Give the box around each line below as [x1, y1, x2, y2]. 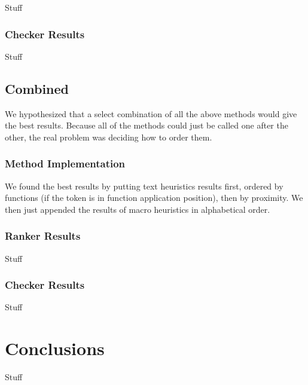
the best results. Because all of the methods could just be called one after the [5, 119, 288, 132]
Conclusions [5, 336, 105, 360]
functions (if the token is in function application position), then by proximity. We [5, 191, 303, 204]
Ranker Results [5, 228, 81, 243]
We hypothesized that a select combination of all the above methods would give [5, 107, 297, 120]
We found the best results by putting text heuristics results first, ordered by [5, 179, 283, 192]
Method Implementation [5, 156, 126, 171]
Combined [5, 79, 69, 97]
